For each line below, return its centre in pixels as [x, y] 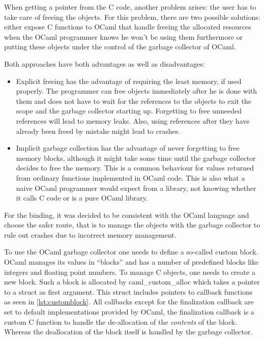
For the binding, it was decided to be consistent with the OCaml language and [127, 215]
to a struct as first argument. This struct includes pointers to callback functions [128, 291]
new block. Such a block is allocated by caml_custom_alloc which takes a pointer [132, 282]
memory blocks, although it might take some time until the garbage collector [136, 158]
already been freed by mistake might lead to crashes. [98, 131]
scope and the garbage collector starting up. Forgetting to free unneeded [129, 111]
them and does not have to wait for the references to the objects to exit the [134, 101]
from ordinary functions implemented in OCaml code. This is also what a [130, 177]
